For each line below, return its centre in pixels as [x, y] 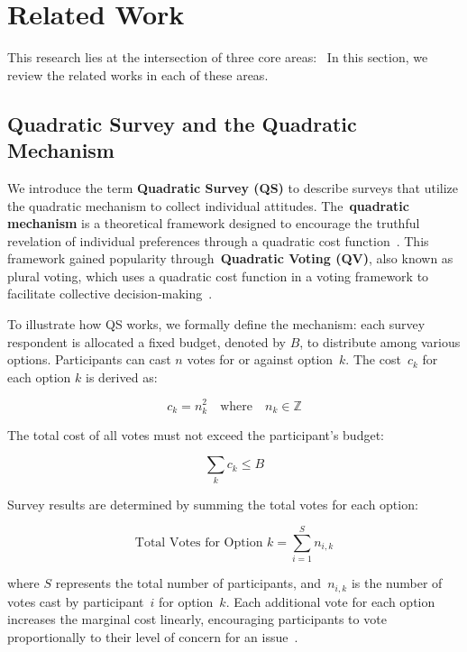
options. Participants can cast [89, 359]
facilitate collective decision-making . [110, 294]
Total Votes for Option [199, 542]
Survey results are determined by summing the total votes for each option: [213, 504]
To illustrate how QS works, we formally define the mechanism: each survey [216, 324]
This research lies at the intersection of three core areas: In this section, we [218, 57]
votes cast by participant [76, 601]
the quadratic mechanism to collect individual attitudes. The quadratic [208, 205]
